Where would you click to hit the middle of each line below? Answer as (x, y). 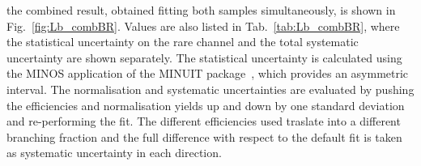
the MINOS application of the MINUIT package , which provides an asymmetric (208, 73)
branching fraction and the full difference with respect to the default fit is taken (204, 136)
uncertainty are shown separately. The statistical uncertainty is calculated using (204, 57)
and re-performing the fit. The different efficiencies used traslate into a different (204, 121)
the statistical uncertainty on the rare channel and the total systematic (183, 42)
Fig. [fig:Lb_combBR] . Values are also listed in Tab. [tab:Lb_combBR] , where (203, 26)
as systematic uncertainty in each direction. (114, 153)
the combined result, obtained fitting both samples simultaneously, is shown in (201, 10)
